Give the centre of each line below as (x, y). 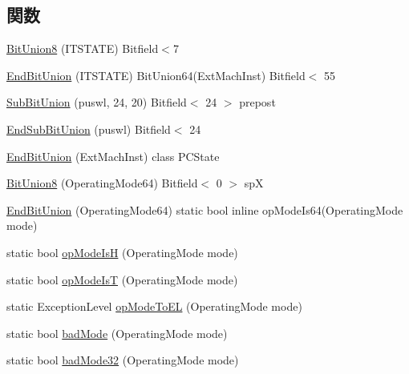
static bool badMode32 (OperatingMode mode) (123, 360)
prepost (257, 102)
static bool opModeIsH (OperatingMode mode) (122, 252)
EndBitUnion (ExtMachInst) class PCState (113, 156)
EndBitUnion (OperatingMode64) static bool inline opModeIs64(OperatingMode (205, 209)
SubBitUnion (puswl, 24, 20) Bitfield (97, 102)
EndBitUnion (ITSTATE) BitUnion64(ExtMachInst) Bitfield (156, 75)
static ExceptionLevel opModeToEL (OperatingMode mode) (154, 306)
